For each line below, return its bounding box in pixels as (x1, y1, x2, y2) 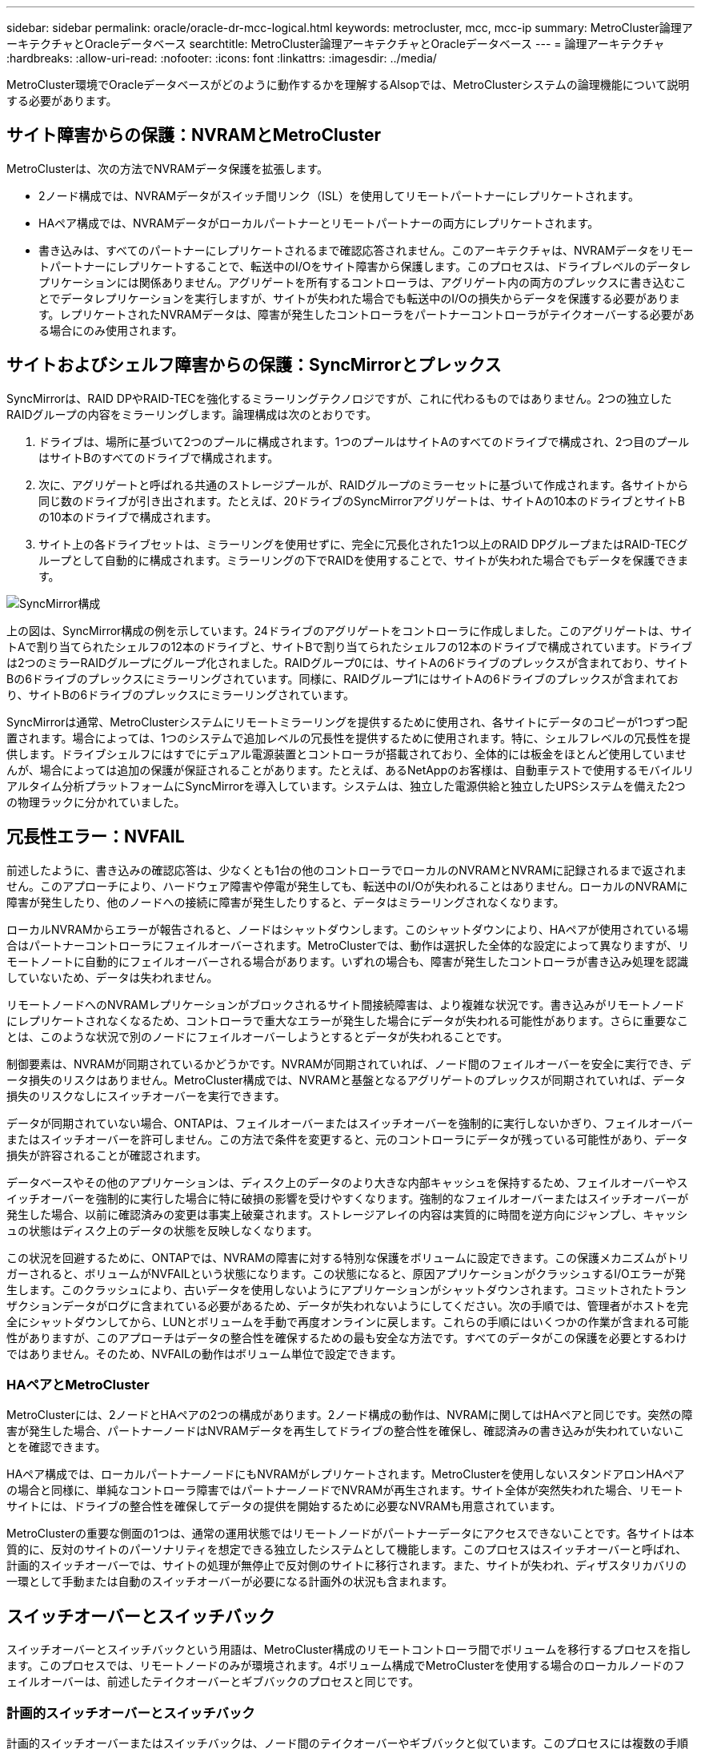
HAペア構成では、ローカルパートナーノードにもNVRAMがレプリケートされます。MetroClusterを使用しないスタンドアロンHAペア (6, 1467, 685, 1482)
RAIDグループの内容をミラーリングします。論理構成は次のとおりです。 (6, 407, 377, 421)
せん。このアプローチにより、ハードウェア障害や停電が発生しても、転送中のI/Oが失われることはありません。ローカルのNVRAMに (6, 879, 688, 893)
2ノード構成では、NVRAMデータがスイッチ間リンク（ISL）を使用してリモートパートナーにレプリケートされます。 (38, 188, 639, 203)
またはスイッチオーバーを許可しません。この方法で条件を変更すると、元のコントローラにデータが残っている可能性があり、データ (6, 1132, 688, 1146)
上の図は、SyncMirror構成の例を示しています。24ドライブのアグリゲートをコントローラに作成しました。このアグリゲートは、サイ (6, 623, 693, 637)
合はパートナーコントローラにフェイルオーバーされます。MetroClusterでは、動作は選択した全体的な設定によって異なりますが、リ (6, 938, 690, 952)
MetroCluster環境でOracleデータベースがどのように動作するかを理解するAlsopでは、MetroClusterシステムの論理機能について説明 (6, 78, 690, 91)
